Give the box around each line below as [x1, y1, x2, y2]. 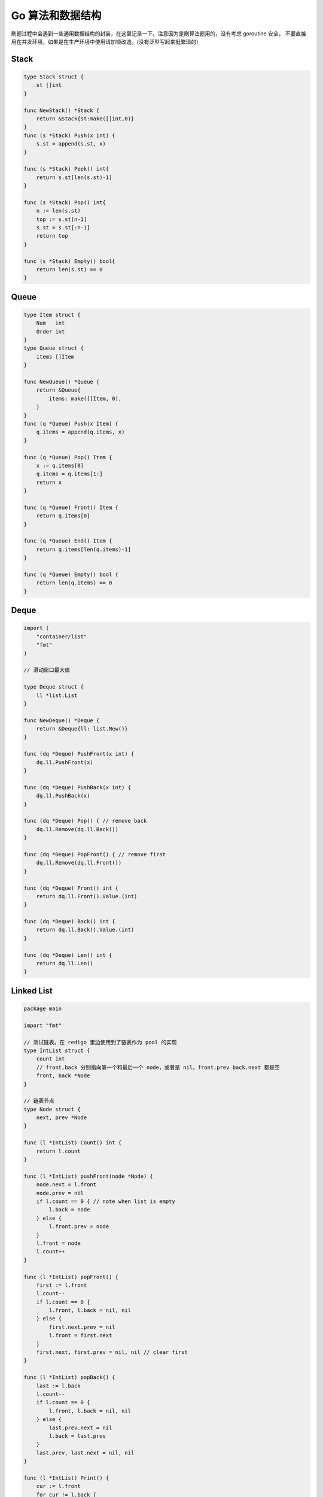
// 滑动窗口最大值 [23, 666, 70, 674]
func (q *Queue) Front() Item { [23, 504, 119, 511]
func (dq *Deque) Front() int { [23, 884, 119, 892]
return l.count [36, 1147, 81, 1154]
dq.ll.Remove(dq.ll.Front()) [36, 859, 122, 866]
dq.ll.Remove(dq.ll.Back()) [36, 826, 119, 832]
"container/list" [36, 633, 87, 640]
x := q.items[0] [36, 462, 84, 469]
